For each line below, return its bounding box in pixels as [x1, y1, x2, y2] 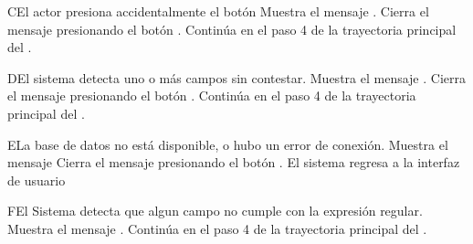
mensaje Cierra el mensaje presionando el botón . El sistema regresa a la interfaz [7, 153, 460, 172]
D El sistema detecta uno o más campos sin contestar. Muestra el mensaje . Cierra [7, 68, 466, 87]
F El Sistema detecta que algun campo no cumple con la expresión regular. [7, 201, 423, 220]
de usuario [7, 170, 66, 189]
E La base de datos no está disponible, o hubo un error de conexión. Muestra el [7, 134, 448, 154]
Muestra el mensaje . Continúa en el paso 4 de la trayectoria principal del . [7, 218, 427, 238]
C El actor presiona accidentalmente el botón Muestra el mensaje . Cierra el [7, 2, 429, 20]
